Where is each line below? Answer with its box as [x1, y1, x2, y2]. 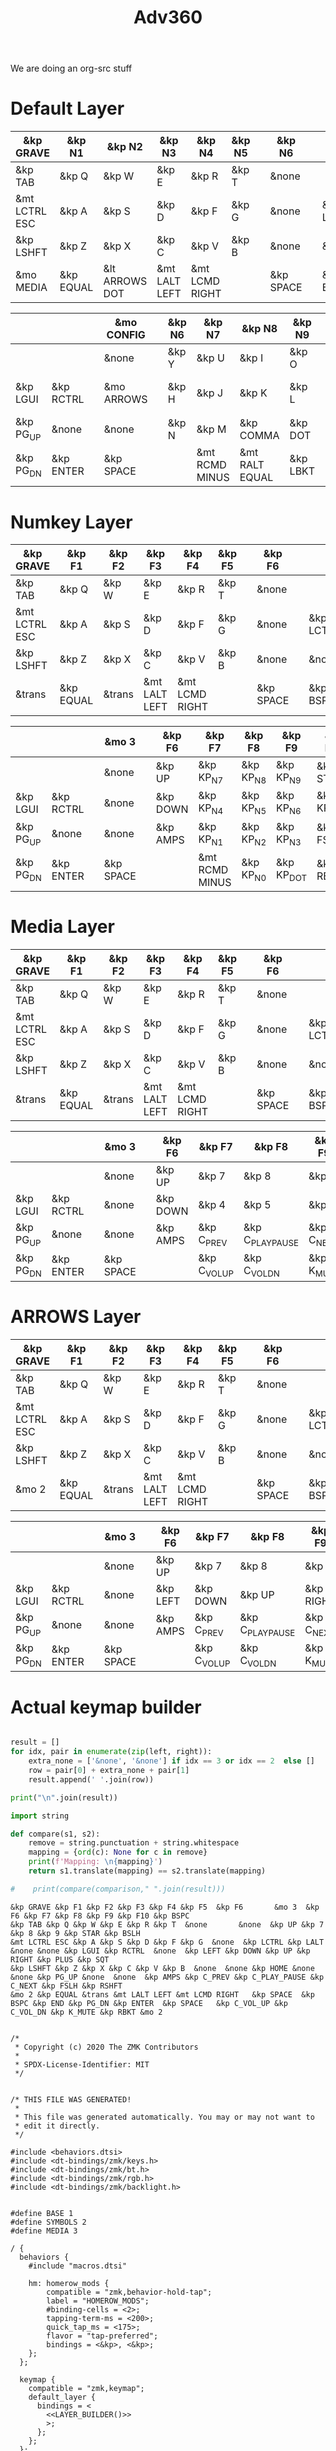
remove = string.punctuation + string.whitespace [28, 1838, 240, 1848]
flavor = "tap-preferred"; [46, 2331, 159, 2341]
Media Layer [10, 916, 115, 938]
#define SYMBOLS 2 [10, 2217, 87, 2227]
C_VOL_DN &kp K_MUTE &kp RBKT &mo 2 [10, 2007, 163, 2017]
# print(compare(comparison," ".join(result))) [10, 1884, 226, 1894]
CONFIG [106, 328, 146, 342]
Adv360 [133, 6, 203, 29]
